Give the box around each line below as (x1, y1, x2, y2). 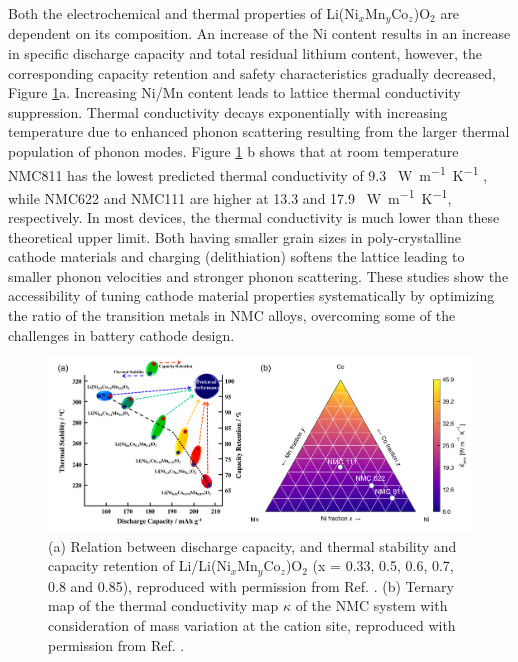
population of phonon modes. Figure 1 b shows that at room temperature (8, 141, 459, 162)
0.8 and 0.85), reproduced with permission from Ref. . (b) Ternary (48, 575, 454, 596)
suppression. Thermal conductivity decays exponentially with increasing (8, 101, 448, 122)
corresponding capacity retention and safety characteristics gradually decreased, (8, 62, 496, 83)
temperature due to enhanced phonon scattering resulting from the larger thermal (8, 121, 510, 142)
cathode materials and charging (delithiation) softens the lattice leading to (8, 246, 465, 267)
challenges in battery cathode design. (8, 324, 235, 345)
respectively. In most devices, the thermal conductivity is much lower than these (8, 207, 500, 228)
